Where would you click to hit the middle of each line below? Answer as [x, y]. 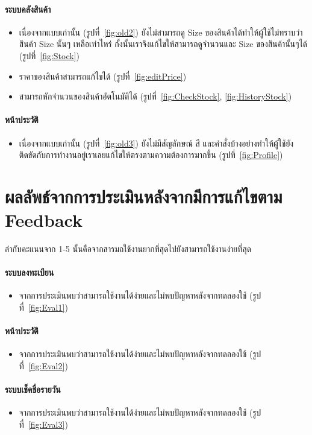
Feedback [44, 220]
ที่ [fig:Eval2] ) [43, 366]
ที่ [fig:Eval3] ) [43, 424]
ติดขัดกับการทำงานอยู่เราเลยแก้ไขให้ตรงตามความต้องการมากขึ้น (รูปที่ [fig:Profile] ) [151, 155]
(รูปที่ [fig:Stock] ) [49, 55]
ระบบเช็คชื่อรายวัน [33, 389]
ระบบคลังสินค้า [28, 9]
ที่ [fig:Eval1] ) [43, 307]
